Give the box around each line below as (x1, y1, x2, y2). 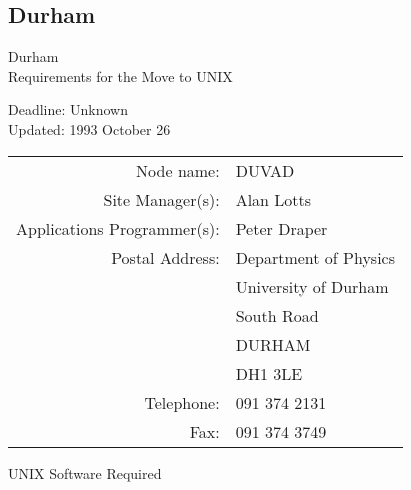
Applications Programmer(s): (16, 216, 220, 240)
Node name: (136, 158, 220, 182)
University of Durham (235, 274, 389, 298)
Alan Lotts (235, 187, 312, 211)
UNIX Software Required (8, 462, 162, 483)
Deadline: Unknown (8, 99, 128, 120)
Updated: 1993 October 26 (8, 118, 171, 139)
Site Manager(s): (103, 187, 220, 211)
